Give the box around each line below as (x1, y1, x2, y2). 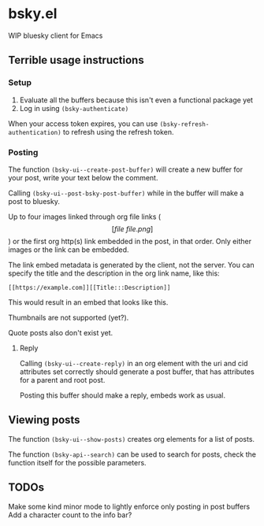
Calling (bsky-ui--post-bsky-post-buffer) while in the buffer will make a (8, 188, 244, 198)
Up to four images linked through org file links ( (8, 212, 162, 221)
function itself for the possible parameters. (8, 457, 147, 467)
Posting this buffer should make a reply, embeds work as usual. (19, 391, 226, 400)
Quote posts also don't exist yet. (8, 328, 113, 337)
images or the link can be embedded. (8, 245, 129, 254)
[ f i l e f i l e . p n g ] (111, 224, 154, 233)
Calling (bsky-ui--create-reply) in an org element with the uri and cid (19, 358, 248, 368)
